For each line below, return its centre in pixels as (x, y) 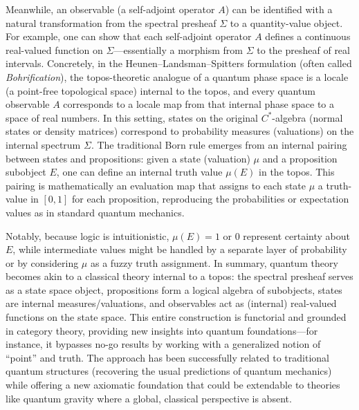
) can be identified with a (279, 9)
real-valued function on (54, 49)
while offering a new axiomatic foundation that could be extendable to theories (173, 385)
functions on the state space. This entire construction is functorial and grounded (176, 317)
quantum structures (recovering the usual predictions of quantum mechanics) (169, 371)
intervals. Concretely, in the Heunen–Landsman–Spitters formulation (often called (179, 63)
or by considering (42, 262)
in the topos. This (297, 172)
